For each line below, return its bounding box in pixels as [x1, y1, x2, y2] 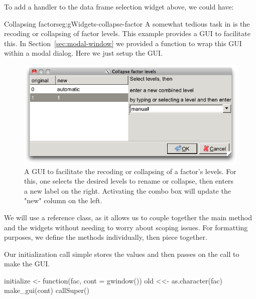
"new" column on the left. [24, 195, 102, 206]
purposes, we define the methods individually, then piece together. [4, 232, 207, 242]
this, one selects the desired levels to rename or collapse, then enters [24, 176, 234, 186]
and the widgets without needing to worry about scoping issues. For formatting [4, 222, 248, 232]
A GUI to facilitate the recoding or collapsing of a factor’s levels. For [24, 166, 236, 176]
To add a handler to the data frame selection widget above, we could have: [4, 2, 234, 12]
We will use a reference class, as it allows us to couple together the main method [4, 212, 252, 222]
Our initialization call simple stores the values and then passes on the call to [4, 248, 239, 259]
